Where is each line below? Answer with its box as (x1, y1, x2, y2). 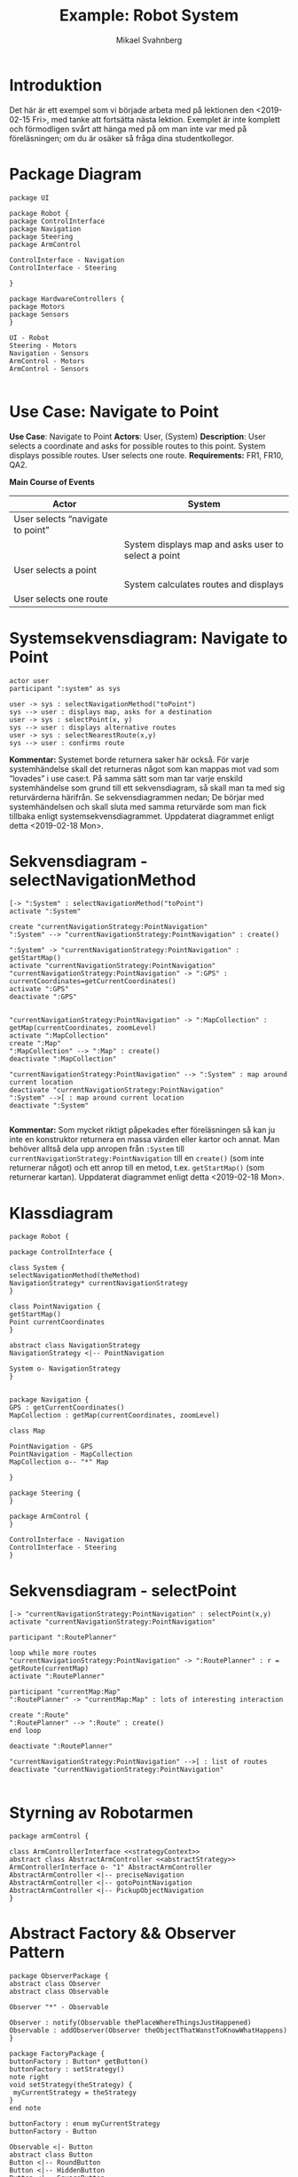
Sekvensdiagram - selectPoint (9, 1580, 237, 1601)
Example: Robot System (59, 5, 239, 26)
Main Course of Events (9, 476, 95, 487)
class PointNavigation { (9, 1302, 101, 1311)
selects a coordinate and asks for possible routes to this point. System (9, 441, 266, 451)
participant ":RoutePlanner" (9, 1633, 117, 1642)
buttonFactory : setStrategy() (9, 2065, 125, 2074)
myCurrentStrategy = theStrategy (12, 2088, 137, 2097)
